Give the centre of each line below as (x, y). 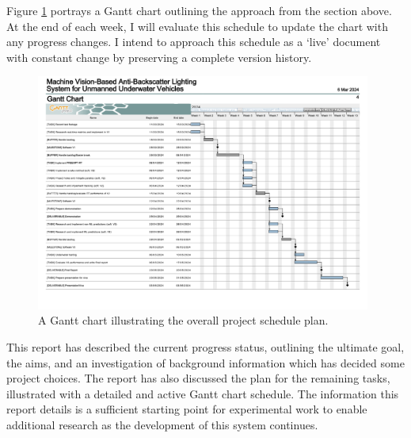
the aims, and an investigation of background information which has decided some (205, 362)
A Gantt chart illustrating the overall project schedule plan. (183, 320)
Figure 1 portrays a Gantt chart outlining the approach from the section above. (199, 10)
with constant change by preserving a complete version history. (159, 57)
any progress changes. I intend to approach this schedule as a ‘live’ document (194, 42)
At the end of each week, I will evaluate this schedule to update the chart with (197, 26)
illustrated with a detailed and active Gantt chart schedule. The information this (203, 393)
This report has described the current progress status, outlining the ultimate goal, (205, 346)
